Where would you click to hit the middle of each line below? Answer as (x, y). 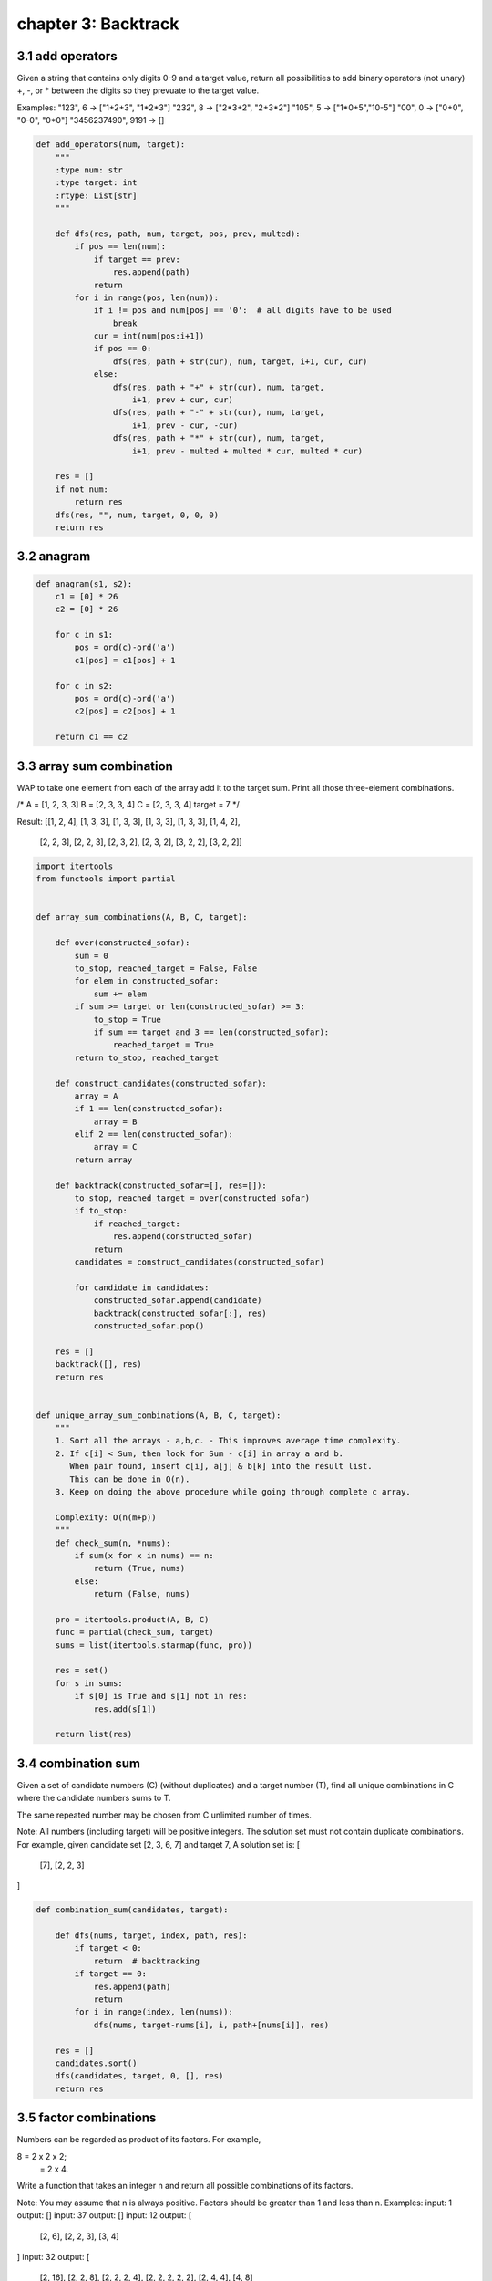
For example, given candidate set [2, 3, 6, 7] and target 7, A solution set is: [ (159, 1844)
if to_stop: (101, 1211)
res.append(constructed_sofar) (182, 1237)
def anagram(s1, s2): (84, 583)
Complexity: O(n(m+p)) (106, 1517)
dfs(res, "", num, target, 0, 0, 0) (137, 515)
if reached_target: (137, 1224)
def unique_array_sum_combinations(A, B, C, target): (159, 1415)
